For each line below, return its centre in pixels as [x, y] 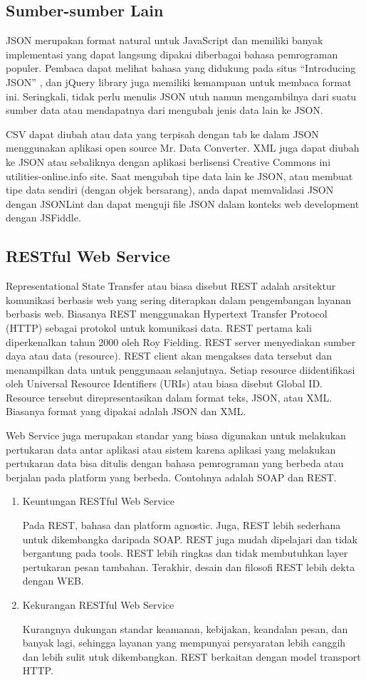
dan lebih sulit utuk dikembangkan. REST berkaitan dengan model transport [192, 656]
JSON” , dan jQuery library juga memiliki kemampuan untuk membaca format [179, 82]
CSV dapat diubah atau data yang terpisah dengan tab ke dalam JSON [162, 134]
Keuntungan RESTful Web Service [98, 501]
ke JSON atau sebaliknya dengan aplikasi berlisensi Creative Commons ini [168, 161]
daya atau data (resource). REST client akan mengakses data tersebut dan [169, 356]
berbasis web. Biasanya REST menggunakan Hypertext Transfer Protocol [167, 314]
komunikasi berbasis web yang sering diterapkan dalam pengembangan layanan [179, 299]
